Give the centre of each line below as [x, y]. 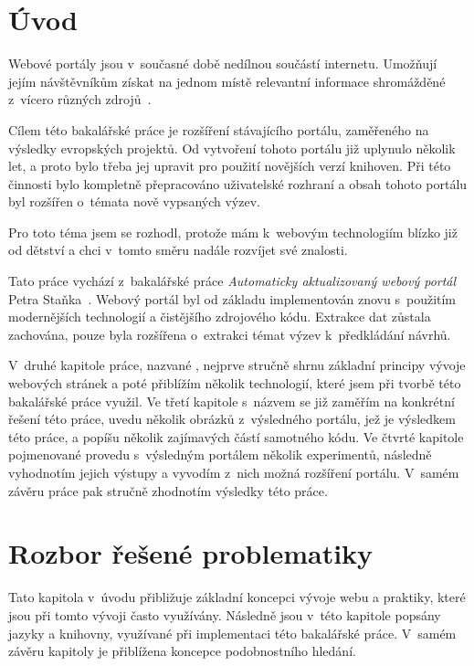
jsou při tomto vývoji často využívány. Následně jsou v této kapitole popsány [225, 614]
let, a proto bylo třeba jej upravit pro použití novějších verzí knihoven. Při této [230, 166]
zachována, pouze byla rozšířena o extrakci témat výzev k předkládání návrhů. [230, 334]
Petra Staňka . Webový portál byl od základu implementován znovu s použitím [232, 298]
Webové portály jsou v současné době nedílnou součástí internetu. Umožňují [223, 63]
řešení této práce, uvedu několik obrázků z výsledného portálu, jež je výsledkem [232, 419]
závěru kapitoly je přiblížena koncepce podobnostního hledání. [182, 651]
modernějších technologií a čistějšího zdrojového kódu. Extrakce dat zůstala [220, 317]
